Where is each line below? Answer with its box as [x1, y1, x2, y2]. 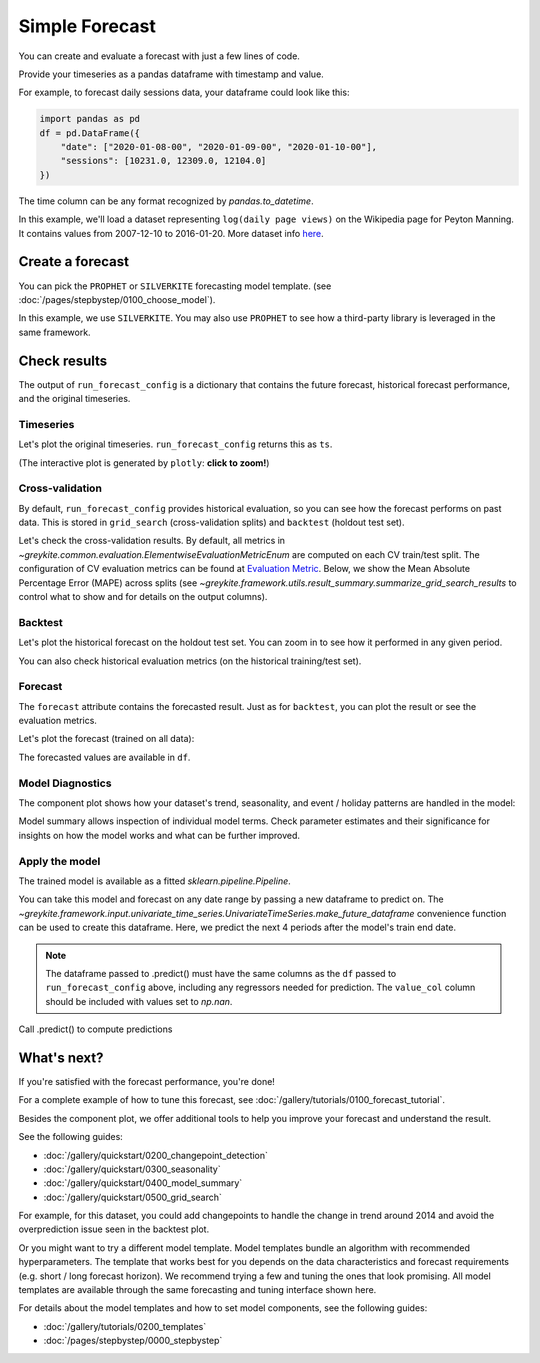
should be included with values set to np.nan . [45, 995, 233, 1007]
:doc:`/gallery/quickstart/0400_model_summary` [43, 1177, 243, 1189]
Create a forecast [18, 253, 130, 270]
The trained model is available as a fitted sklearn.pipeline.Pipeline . [18, 875, 292, 887]
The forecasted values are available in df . [18, 751, 191, 763]
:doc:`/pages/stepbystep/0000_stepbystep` [43, 1335, 223, 1347]
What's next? [18, 1049, 104, 1066]
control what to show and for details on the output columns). [18, 591, 268, 603]
